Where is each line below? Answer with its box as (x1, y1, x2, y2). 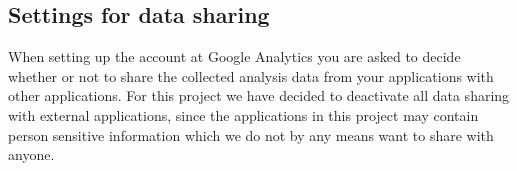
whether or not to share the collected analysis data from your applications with (8, 65, 494, 86)
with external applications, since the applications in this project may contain (8, 104, 479, 125)
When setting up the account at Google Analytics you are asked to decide (8, 46, 461, 67)
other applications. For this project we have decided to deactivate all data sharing (8, 85, 510, 106)
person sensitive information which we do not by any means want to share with (8, 124, 494, 145)
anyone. (8, 144, 55, 165)
